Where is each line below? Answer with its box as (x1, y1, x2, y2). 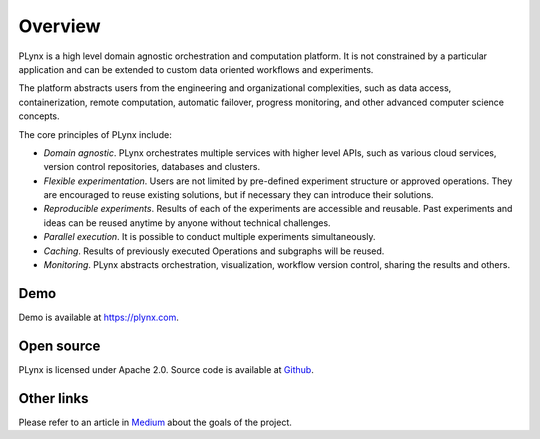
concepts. (18, 110, 60, 122)
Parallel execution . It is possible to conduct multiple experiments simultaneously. (43, 231, 376, 243)
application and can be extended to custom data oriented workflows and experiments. (18, 63, 374, 75)
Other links (18, 390, 89, 407)
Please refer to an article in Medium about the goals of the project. (18, 416, 292, 428)
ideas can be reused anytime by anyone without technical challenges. (43, 216, 331, 229)
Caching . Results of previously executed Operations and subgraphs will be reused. (43, 245, 385, 257)
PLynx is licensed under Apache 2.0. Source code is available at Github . (18, 363, 314, 375)
